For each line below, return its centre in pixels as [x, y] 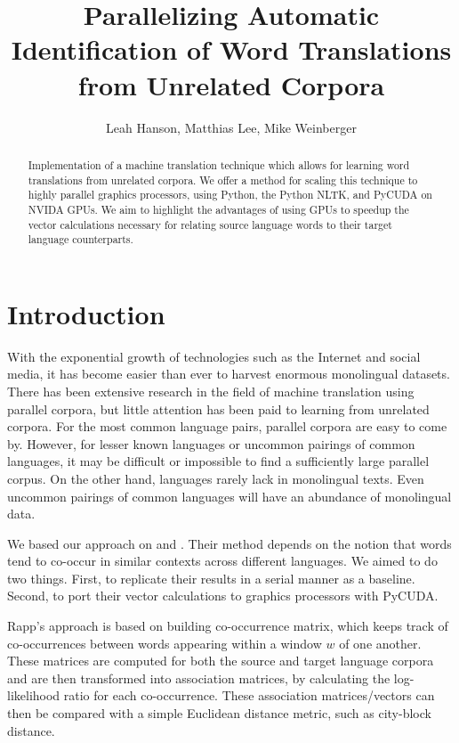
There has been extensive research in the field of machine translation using [211, 391]
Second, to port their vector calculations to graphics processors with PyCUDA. [223, 596]
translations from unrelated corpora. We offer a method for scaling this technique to [223, 180]
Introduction [86, 313]
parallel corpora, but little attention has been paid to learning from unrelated [218, 408]
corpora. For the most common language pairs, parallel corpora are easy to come [227, 426]
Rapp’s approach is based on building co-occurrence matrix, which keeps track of [228, 626]
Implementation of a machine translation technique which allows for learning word [219, 164]
